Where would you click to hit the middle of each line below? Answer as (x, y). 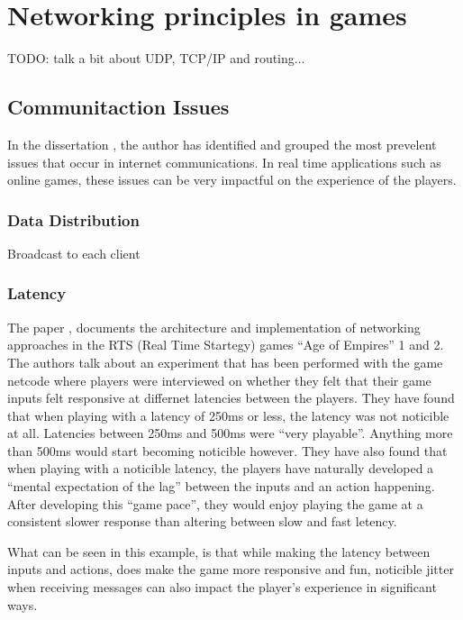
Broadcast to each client (74, 253)
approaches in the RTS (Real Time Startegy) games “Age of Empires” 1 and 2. (226, 345)
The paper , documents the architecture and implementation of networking (214, 327)
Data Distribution (73, 219)
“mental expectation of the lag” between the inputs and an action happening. (221, 486)
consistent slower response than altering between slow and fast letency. (202, 521)
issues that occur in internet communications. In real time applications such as (224, 162)
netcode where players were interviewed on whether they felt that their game (219, 380)
